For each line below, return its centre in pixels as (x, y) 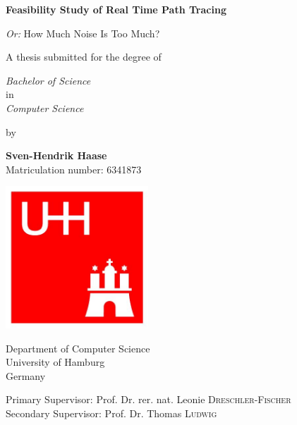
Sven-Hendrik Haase (56, 155)
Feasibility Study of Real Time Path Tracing (116, 9)
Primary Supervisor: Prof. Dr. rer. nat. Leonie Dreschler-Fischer (148, 399)
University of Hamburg (55, 362)
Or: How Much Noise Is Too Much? (83, 33)
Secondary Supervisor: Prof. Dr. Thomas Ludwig (111, 413)
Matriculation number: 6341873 (74, 169)
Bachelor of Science (48, 80)
